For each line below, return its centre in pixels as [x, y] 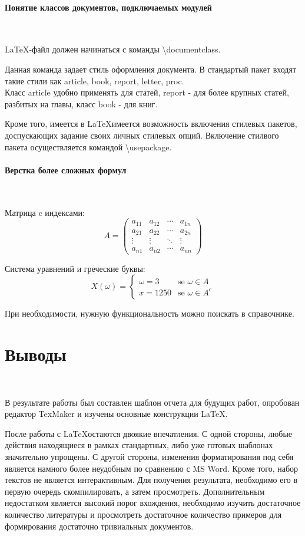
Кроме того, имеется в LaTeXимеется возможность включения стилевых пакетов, [151, 124]
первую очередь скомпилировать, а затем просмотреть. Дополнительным [135, 491]
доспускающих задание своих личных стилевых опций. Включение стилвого [142, 135]
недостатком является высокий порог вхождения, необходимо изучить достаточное [153, 503]
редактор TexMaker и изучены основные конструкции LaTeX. [116, 414]
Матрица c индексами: [45, 212]
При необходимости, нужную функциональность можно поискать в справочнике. [150, 313]
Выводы [36, 354]
